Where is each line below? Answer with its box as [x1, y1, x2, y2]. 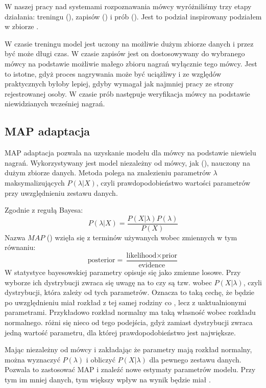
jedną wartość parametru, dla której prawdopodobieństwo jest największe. [5, 327, 236, 337]
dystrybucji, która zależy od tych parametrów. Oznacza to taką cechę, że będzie [5, 287, 255, 298]
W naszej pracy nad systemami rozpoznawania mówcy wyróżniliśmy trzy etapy [5, 1, 252, 11]
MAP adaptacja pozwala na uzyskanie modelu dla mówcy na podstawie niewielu [5, 147, 256, 158]
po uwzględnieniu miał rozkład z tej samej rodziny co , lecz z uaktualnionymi [5, 296, 247, 307]
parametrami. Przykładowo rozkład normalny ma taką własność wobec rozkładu [5, 307, 256, 317]
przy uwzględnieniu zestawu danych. [5, 187, 118, 198]
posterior [87, 257, 115, 264]
